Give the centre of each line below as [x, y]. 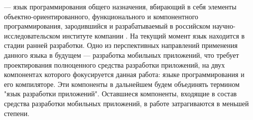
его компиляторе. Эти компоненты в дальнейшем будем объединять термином [122, 84]
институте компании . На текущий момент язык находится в [154, 35]
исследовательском [32, 35]
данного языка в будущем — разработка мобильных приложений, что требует [122, 55]
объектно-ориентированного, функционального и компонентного [101, 16]
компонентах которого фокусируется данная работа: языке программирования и [124, 74]
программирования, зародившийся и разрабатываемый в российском [107, 26]
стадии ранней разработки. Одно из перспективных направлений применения [121, 45]
